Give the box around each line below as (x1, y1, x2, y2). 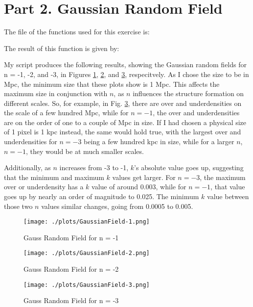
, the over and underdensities (153, 107, 240, 118)
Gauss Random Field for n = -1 (23, 232, 119, 242)
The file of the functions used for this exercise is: (4, 26, 150, 37)
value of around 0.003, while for (92, 181, 186, 192)
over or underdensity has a (4, 181, 84, 192)
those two (4, 201, 33, 211)
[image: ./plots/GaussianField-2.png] (23, 250, 150, 257)
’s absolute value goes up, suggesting (134, 162, 244, 173)
